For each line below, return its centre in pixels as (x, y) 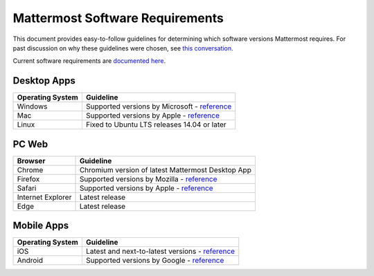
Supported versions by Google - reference (155, 261)
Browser (31, 160)
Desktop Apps (44, 81)
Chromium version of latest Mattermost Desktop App (166, 169)
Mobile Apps (41, 226)
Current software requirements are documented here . (89, 61)
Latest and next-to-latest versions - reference (160, 251)
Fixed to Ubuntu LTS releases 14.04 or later (156, 125)
